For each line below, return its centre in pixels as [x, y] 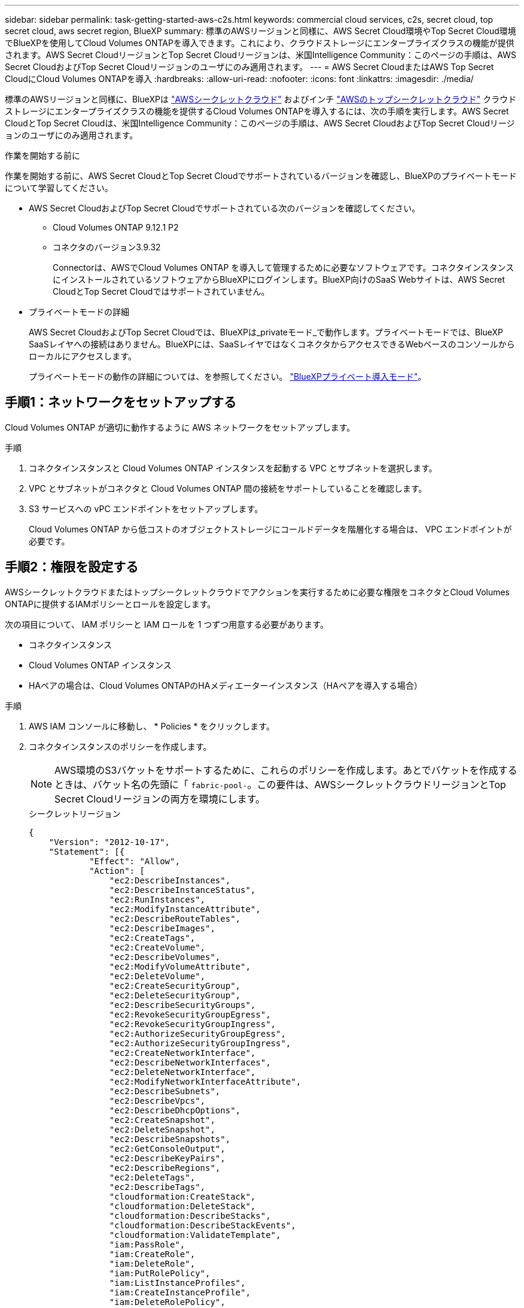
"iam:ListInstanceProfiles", [177, 1283]
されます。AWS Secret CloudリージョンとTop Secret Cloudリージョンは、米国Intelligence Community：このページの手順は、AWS [261, 55]
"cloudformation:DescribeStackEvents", [202, 1225]
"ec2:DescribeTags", [157, 1187]
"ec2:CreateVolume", [157, 947]
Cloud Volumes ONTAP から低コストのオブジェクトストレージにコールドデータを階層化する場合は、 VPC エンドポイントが [270, 529]
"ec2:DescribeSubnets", [165, 1091]
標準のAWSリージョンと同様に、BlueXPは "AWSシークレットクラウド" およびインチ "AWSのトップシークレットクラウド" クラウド [261, 99]
